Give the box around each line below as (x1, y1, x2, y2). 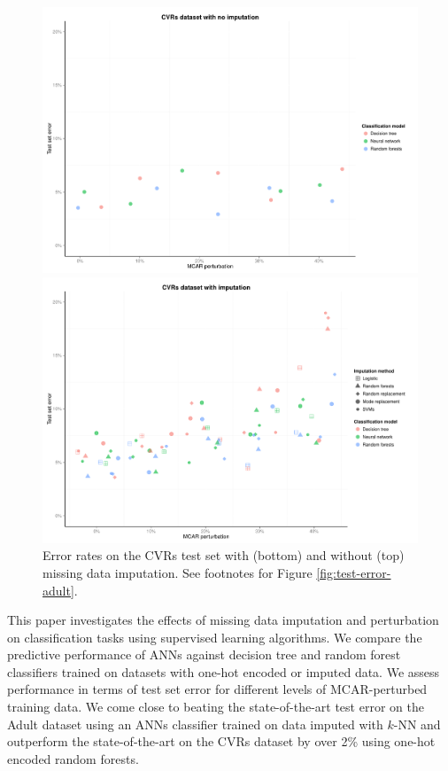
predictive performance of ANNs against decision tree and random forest (7, 645, 401, 664)
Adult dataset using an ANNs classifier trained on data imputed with (7, 714, 383, 733)
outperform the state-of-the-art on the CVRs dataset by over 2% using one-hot (7, 732, 436, 751)
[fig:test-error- (316, 563, 391, 581)
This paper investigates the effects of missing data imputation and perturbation (7, 611, 439, 629)
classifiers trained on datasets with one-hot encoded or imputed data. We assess (7, 662, 440, 681)
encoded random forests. (7, 749, 139, 767)
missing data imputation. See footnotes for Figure (42, 563, 313, 581)
